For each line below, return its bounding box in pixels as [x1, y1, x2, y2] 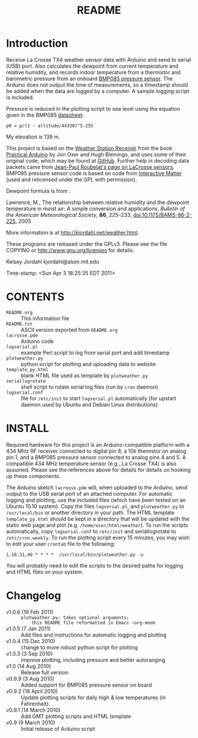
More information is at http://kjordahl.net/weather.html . [6, 229, 140, 236]
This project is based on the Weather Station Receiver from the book [6, 144, 173, 151]
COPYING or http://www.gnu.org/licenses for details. [6, 246, 134, 253]
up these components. [6, 472, 61, 479]
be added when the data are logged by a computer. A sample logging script [6, 87, 190, 94]
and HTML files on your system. [6, 568, 84, 575]
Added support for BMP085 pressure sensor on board [21, 681, 152, 688]
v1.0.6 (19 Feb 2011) [6, 608, 54, 615]
